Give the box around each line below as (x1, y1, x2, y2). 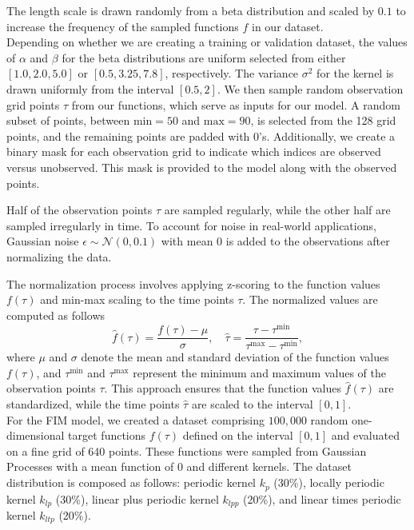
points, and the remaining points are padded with (6, 127, 250, 144)
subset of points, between (6, 112, 130, 129)
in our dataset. (252, 18, 324, 34)
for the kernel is (316, 65, 394, 82)
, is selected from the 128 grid (250, 112, 396, 129)
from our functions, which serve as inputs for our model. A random (71, 96, 400, 113)
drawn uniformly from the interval (6, 80, 174, 97)
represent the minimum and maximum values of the (133, 364, 386, 381)
